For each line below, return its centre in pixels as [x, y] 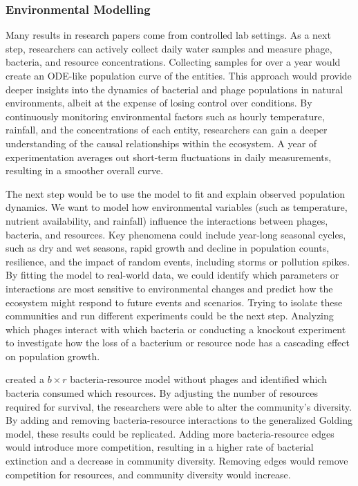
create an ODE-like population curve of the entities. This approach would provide [179, 75]
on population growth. [53, 356]
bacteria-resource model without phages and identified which [198, 379]
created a [25, 379]
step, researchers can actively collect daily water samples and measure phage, [169, 48]
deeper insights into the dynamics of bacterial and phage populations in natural [175, 89]
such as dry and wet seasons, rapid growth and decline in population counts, [168, 248]
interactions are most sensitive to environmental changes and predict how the [169, 288]
